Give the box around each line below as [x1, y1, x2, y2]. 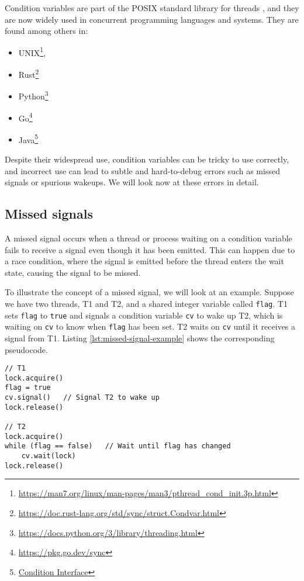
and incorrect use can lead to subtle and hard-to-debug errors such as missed [5, 164, 280, 177]
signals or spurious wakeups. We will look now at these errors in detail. [5, 176, 259, 188]
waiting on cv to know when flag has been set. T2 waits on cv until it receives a [5, 320, 296, 333]
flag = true [5, 383, 51, 392]
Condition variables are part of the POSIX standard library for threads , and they [5, 2, 299, 13]
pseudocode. [5, 343, 48, 355]
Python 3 [18, 88, 49, 102]
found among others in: [5, 25, 88, 37]
